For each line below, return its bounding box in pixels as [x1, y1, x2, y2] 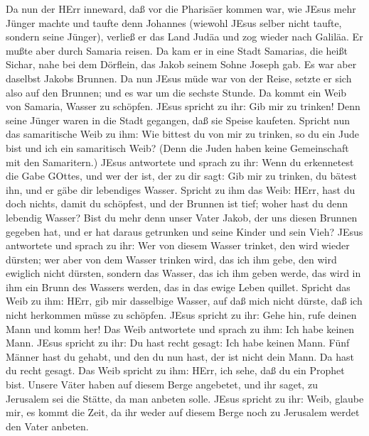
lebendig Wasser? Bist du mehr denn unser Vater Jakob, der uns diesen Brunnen [6, 209, 358, 224]
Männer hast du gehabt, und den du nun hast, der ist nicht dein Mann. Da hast [6, 349, 354, 364]
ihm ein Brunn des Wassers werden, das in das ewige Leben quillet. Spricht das [6, 279, 351, 294]
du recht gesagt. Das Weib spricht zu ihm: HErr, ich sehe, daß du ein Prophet [6, 363, 345, 378]
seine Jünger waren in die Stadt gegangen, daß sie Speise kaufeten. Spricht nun [6, 112, 350, 127]
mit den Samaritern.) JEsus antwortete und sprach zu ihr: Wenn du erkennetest [6, 154, 354, 169]
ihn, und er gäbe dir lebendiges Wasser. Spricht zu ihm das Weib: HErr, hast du [6, 182, 355, 197]
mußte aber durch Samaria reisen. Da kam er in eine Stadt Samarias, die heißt [6, 43, 348, 58]
